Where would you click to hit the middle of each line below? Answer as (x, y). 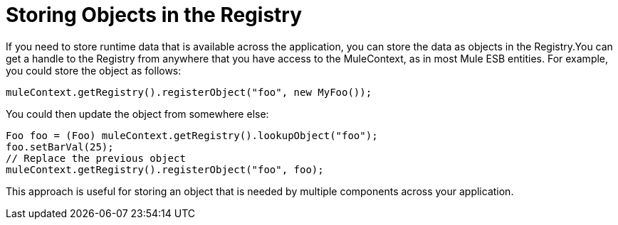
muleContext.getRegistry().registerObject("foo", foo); (165, 169)
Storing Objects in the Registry (154, 15)
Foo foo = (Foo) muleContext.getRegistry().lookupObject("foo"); (192, 135)
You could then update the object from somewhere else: (137, 114)
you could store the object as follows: (94, 70)
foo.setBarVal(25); (60, 147)
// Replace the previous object (96, 158)
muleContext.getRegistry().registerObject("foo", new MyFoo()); (189, 92)
